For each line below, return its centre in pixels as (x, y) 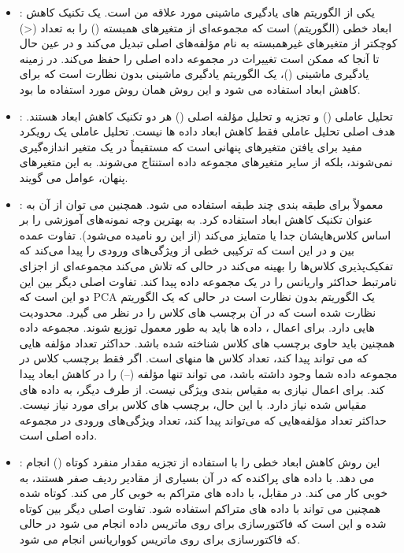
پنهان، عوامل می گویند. (74, 177)
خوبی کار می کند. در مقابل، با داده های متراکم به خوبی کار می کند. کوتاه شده (204, 493)
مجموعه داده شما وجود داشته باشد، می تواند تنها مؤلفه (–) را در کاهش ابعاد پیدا (208, 374)
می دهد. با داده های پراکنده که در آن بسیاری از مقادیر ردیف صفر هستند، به (197, 477)
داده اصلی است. (58, 435)
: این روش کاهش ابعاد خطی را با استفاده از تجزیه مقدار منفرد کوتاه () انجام (200, 462)
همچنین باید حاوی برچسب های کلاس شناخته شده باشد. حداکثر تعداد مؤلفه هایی (207, 342)
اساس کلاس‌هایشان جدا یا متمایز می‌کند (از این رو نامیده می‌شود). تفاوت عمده (205, 234)
